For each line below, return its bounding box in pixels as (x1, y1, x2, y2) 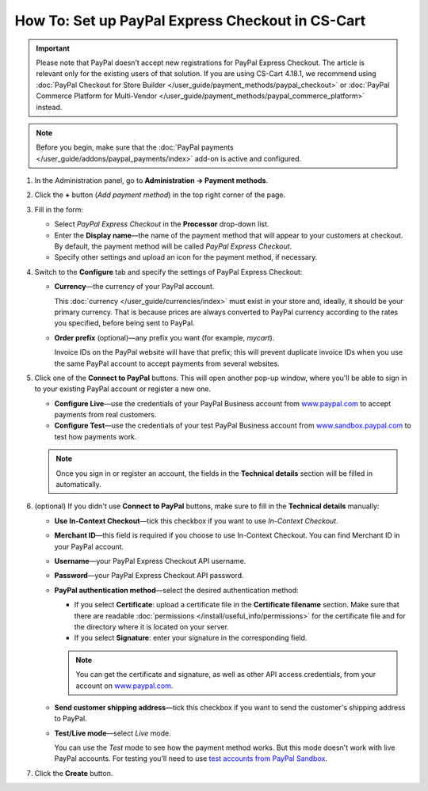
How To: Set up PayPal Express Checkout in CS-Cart (14, 12, 366, 29)
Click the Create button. (34, 768, 113, 778)
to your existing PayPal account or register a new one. (34, 384, 212, 394)
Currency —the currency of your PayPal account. (54, 282, 215, 291)
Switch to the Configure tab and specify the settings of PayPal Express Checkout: (34, 267, 303, 276)
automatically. (55, 480, 102, 489)
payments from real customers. (54, 410, 157, 420)
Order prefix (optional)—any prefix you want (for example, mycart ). (54, 333, 275, 342)
